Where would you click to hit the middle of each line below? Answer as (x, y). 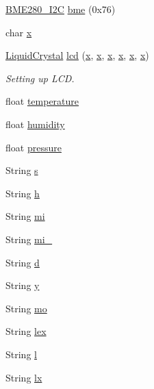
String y (23, 285)
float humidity (35, 124)
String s (22, 170)
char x (19, 32)
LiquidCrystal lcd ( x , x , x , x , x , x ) (77, 55)
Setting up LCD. (40, 78)
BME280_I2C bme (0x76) (61, 9)
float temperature (42, 101)
